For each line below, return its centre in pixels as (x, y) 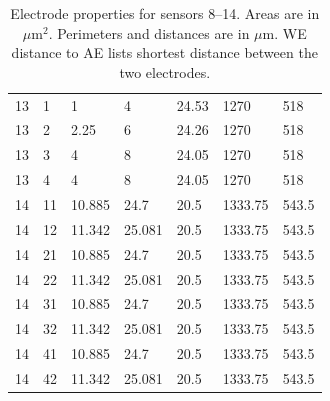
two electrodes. (165, 71)
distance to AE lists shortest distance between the (164, 52)
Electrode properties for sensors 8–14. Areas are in (165, 13)
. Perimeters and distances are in (149, 32)
